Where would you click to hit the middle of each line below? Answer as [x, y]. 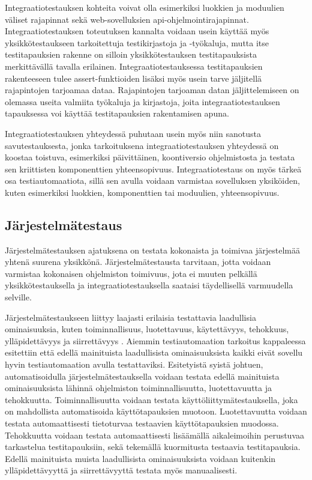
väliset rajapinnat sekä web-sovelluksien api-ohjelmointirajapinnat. [127, 19]
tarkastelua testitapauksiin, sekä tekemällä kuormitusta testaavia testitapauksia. [153, 447]
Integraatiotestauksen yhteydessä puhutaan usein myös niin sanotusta [133, 133]
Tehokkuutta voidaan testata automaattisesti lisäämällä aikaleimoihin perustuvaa [155, 435]
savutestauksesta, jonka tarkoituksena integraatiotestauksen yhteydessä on [142, 145]
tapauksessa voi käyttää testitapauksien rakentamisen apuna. [117, 113]
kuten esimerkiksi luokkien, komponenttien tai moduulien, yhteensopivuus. [142, 192]
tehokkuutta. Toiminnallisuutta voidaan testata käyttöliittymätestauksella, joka [151, 399]
